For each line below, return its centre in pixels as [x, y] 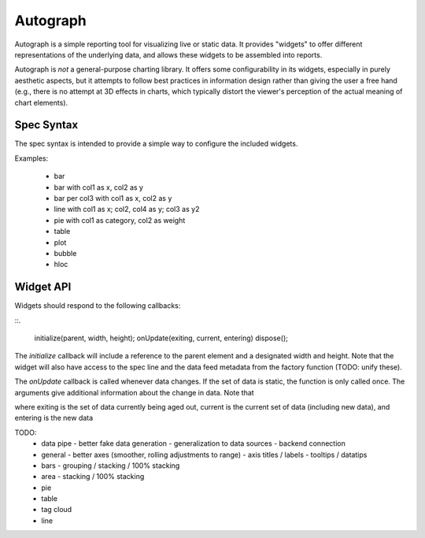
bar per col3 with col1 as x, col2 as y [113, 198]
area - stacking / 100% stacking [93, 477]
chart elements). [41, 102]
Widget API [43, 287]
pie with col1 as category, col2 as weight [120, 220]
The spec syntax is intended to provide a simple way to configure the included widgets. [156, 144]
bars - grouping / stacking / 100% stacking [111, 466]
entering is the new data [54, 418]
